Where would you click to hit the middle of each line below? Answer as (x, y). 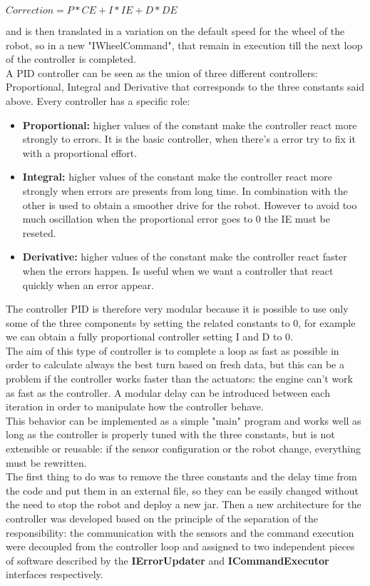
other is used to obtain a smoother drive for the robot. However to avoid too (190, 204)
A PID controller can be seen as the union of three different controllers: (162, 72)
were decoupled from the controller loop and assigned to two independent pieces (180, 546)
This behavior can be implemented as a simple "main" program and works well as (184, 420)
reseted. (39, 232)
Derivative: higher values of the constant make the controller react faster (185, 257)
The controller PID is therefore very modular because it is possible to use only (177, 309)
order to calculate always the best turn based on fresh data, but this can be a (175, 364)
